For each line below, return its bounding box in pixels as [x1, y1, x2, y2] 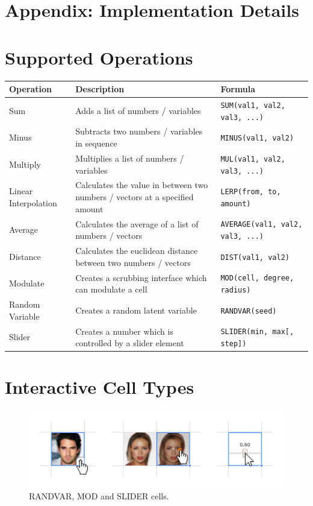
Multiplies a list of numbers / [75, 151, 184, 164]
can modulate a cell [75, 283, 147, 296]
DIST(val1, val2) [220, 253, 290, 262]
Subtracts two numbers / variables [75, 125, 203, 138]
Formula [220, 83, 256, 95]
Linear [9, 185, 33, 197]
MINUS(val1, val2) [220, 134, 294, 143]
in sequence [75, 137, 117, 149]
